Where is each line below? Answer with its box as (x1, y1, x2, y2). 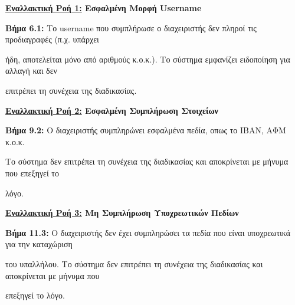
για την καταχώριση (5, 238, 73, 250)
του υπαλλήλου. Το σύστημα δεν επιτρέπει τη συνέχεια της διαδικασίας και (5, 257, 263, 270)
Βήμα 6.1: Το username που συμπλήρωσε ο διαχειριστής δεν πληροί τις (5, 21, 257, 34)
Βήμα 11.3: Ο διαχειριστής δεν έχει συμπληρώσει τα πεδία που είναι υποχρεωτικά (5, 226, 291, 238)
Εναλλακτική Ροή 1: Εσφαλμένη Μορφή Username (5, 2, 202, 14)
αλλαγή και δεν (5, 64, 57, 77)
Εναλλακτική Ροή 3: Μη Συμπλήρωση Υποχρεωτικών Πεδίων (5, 206, 239, 219)
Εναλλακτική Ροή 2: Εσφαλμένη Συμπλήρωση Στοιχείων (5, 104, 218, 116)
